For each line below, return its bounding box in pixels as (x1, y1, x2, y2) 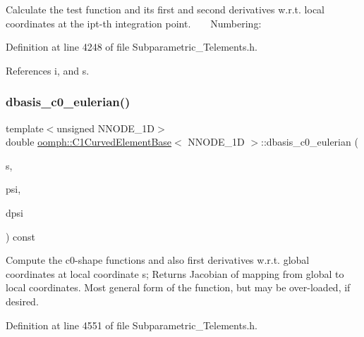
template (6, 120, 44, 135)
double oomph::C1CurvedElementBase (6, 134, 172, 149)
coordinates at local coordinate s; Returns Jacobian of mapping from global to (6, 266, 344, 281)
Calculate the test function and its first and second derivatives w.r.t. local (6, 2, 325, 16)
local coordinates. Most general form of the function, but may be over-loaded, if (6, 280, 351, 295)
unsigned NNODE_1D (56, 120, 155, 135)
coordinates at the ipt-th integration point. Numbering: (6, 15, 262, 30)
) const (6, 229, 36, 243)
